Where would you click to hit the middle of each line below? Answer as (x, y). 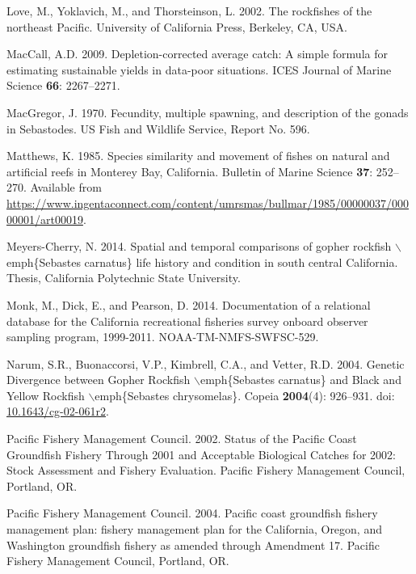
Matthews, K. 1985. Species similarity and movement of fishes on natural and (198, 156)
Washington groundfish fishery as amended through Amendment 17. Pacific (193, 544)
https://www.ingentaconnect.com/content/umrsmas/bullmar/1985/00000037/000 (208, 203)
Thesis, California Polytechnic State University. (124, 278)
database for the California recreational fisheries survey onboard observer (187, 321)
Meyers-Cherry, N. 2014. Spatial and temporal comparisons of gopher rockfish (199, 246)
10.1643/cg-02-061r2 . (58, 411)
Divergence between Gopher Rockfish (99, 380)
